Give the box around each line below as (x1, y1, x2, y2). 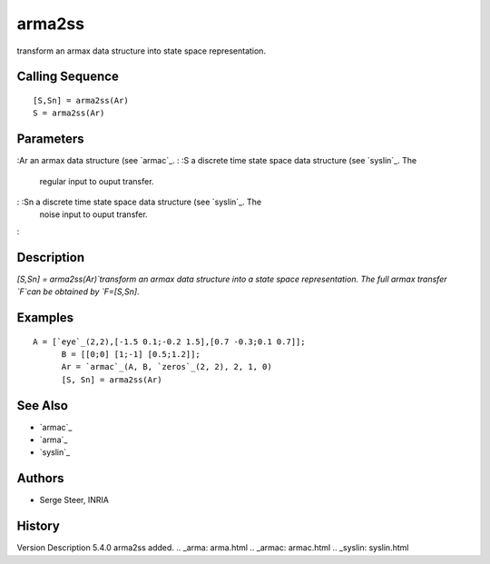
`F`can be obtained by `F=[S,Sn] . (16, 286, 140, 297)
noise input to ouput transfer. (39, 209, 149, 220)
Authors (16, 470, 64, 486)
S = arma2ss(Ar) (33, 108, 105, 118)
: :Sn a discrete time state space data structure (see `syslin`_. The (16, 196, 262, 208)
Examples (16, 310, 74, 325)
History (16, 519, 61, 534)
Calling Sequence (16, 69, 120, 84)
